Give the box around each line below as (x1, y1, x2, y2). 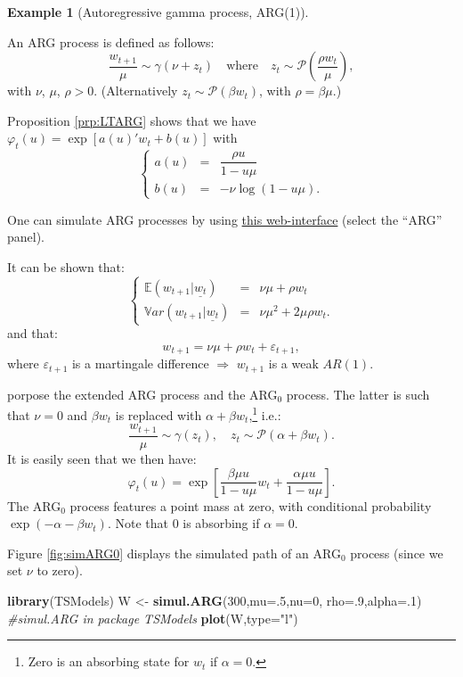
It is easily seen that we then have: (7, 449, 197, 467)
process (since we (350, 543, 443, 562)
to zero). (37, 561, 83, 580)
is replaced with (115, 405, 202, 424)
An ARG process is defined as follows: (7, 32, 215, 51)
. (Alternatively (93, 81, 178, 100)
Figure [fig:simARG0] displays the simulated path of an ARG (7, 543, 341, 562)
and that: (7, 324, 58, 343)
